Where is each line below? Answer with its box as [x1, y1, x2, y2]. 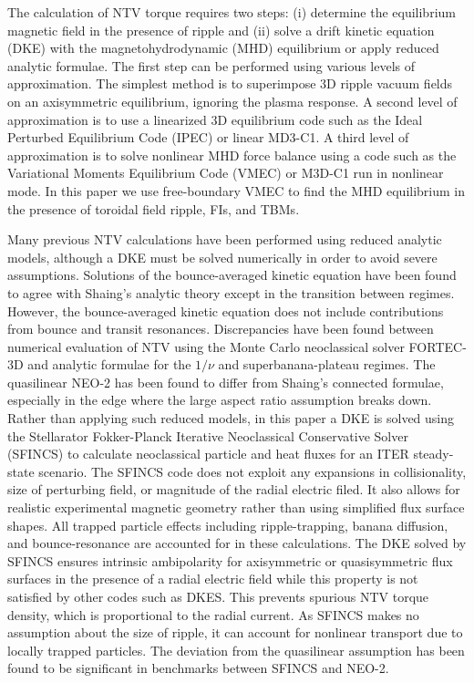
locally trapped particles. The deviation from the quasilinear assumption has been [7, 640, 465, 659]
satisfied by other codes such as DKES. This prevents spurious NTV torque [7, 587, 429, 605]
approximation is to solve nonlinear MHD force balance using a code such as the [7, 145, 457, 164]
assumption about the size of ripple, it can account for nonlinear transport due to [7, 623, 463, 642]
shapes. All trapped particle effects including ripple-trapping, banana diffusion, [7, 515, 448, 534]
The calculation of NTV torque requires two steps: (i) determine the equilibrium [7, 3, 456, 21]
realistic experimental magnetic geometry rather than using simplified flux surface [7, 498, 465, 517]
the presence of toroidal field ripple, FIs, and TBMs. [7, 199, 300, 218]
